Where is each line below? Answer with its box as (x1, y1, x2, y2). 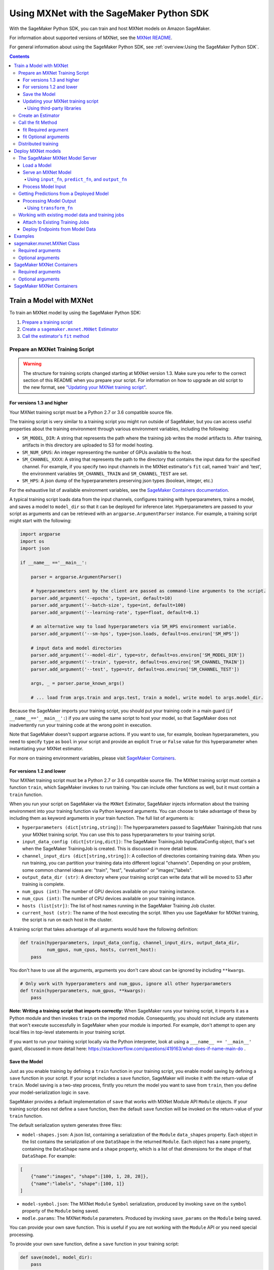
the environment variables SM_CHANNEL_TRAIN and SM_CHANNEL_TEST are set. (22, 470, 188, 477)
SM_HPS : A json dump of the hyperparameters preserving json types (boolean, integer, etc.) (22, 478, 213, 484)
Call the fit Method (18, 119, 57, 125)
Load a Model (23, 162, 52, 168)
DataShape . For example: (22, 1153, 76, 1159)
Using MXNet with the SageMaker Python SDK (9, 8, 209, 19)
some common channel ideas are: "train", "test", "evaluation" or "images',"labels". (22, 867, 193, 873)
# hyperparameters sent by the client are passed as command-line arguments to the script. (30, 588, 266, 594)
